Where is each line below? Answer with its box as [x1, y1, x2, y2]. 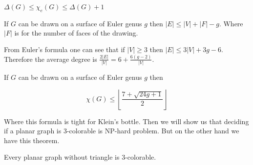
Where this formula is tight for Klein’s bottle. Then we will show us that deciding [4, 116, 249, 126]
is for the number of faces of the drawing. [14, 28, 138, 38]
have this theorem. [4, 135, 60, 145]
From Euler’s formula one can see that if [4, 44, 125, 54]
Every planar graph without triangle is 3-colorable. [4, 151, 156, 162]
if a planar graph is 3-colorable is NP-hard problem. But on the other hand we [4, 126, 239, 136]
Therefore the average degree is [4, 54, 97, 64]
